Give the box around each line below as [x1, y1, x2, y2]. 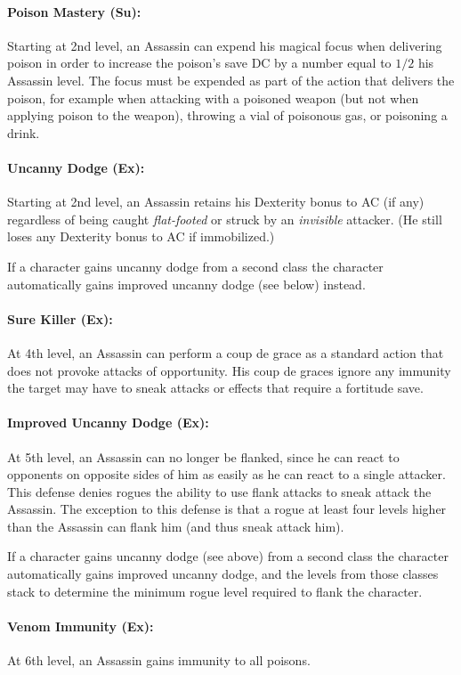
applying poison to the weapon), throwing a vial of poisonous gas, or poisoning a [7, 106, 448, 125]
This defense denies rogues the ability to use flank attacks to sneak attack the [7, 482, 432, 500]
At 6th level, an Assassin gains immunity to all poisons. [7, 651, 311, 670]
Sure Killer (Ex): [7, 309, 113, 328]
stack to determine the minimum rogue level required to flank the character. [7, 581, 423, 600]
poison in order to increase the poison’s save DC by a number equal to [7, 53, 392, 72]
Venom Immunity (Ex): [7, 616, 154, 635]
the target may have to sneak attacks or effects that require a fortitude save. [7, 378, 424, 397]
